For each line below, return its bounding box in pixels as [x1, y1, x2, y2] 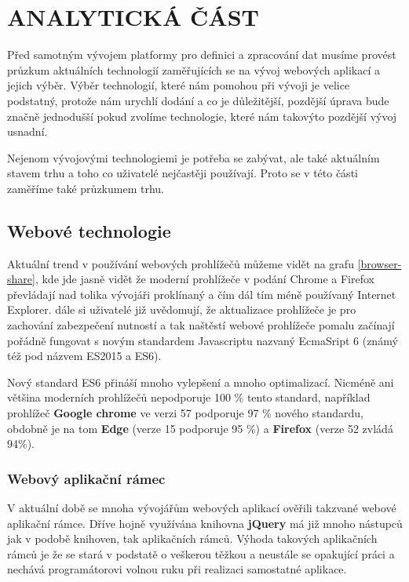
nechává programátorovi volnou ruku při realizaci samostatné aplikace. [7, 561, 347, 577]
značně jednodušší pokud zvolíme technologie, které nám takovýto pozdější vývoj [7, 107, 397, 124]
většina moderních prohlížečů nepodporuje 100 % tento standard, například [7, 389, 371, 406]
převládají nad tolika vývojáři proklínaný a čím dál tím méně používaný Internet [7, 286, 396, 302]
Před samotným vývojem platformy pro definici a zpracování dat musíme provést [7, 46, 396, 63]
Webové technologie [7, 218, 171, 242]
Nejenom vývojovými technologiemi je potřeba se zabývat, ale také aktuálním [7, 149, 380, 166]
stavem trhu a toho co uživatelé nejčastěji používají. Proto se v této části [7, 165, 358, 181]
